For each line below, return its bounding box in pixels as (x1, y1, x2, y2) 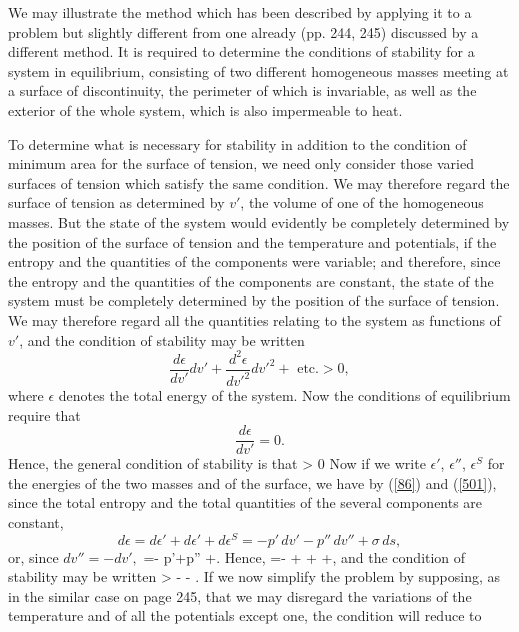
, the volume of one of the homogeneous (240, 192, 484, 213)
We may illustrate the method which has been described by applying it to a (8, 2, 472, 22)
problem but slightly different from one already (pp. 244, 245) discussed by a (8, 21, 479, 42)
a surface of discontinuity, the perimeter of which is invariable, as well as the (8, 80, 477, 101)
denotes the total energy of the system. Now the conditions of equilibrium (58, 385, 511, 405)
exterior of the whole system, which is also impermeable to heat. (8, 99, 403, 120)
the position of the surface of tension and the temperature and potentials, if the (8, 231, 497, 252)
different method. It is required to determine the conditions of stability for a (8, 41, 475, 62)
